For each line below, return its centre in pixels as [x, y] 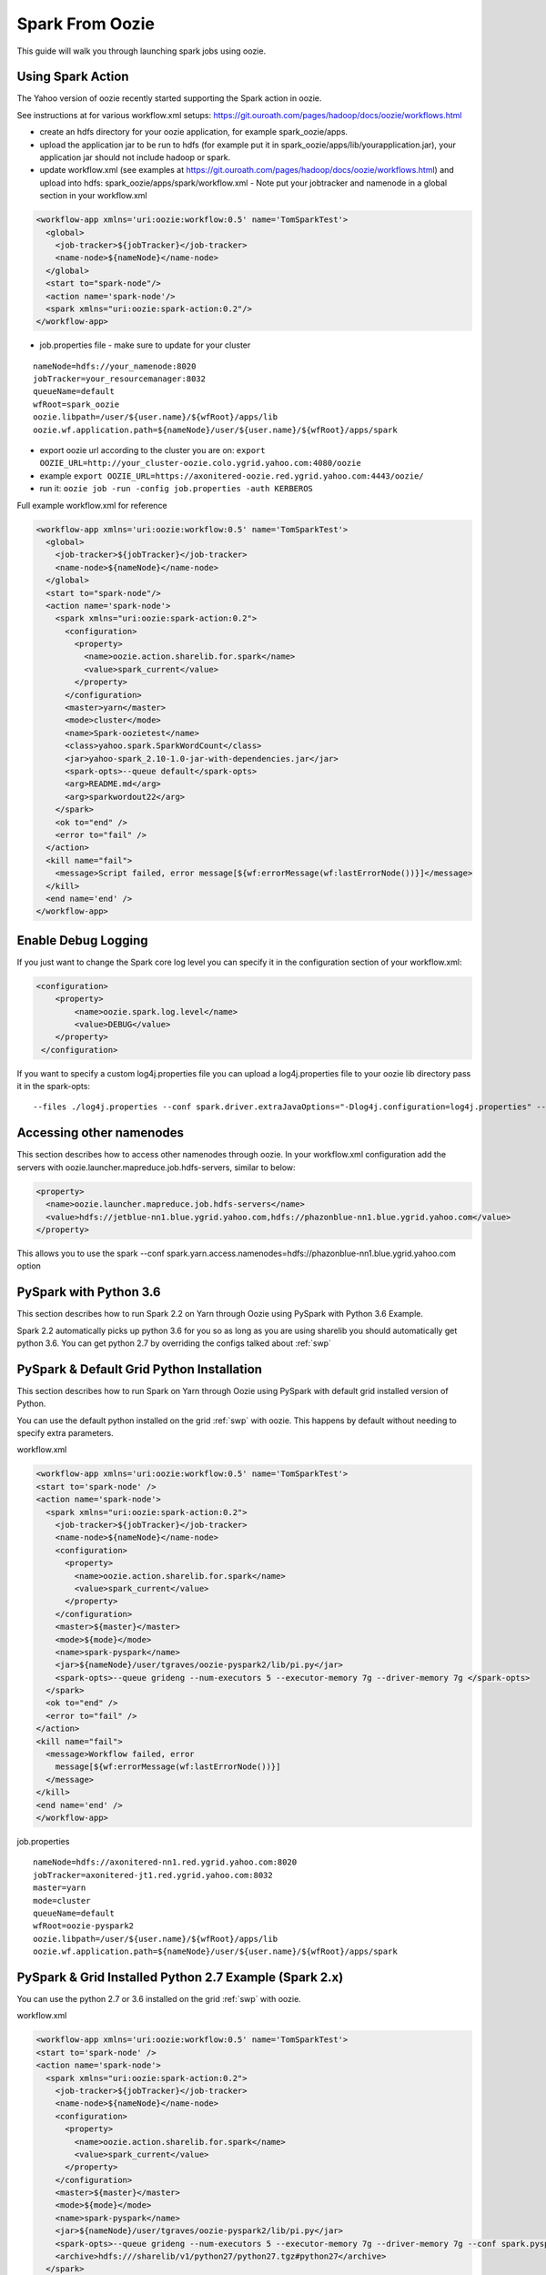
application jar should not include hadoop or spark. [135, 157]
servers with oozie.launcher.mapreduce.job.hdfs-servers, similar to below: [156, 1167]
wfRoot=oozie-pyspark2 [84, 1926]
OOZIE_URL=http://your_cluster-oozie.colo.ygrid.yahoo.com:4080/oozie [200, 463]
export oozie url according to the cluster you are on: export [152, 450]
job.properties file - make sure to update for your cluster [145, 345]
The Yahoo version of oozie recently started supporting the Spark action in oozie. [169, 98]
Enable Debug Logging [82, 940]
